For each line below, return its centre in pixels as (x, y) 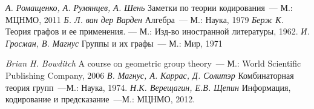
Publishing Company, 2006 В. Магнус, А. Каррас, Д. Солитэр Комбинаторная (150, 75)
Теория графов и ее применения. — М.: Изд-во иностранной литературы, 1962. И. (158, 31)
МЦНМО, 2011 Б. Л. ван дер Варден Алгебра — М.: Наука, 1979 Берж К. (145, 19)
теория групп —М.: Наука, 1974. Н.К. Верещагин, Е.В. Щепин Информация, (148, 87)
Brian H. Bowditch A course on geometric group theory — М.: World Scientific (153, 63)
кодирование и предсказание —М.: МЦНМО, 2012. (100, 99)
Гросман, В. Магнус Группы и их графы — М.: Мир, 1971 (114, 43)
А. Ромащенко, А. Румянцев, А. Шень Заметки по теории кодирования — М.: (149, 7)
